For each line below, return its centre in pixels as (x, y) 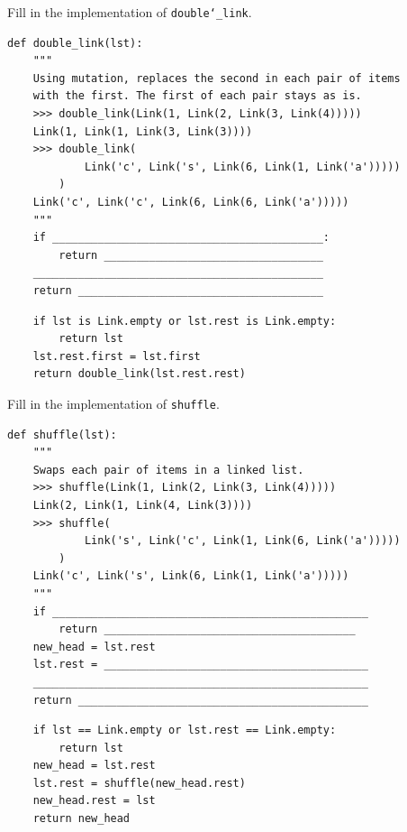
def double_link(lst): (75, 43)
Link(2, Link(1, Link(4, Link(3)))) (143, 505)
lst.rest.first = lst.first (117, 356)
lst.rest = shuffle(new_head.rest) (139, 783)
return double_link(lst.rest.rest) (139, 374)
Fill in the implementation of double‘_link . (130, 12)
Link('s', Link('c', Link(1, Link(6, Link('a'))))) (242, 541)
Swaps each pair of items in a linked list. (168, 470)
